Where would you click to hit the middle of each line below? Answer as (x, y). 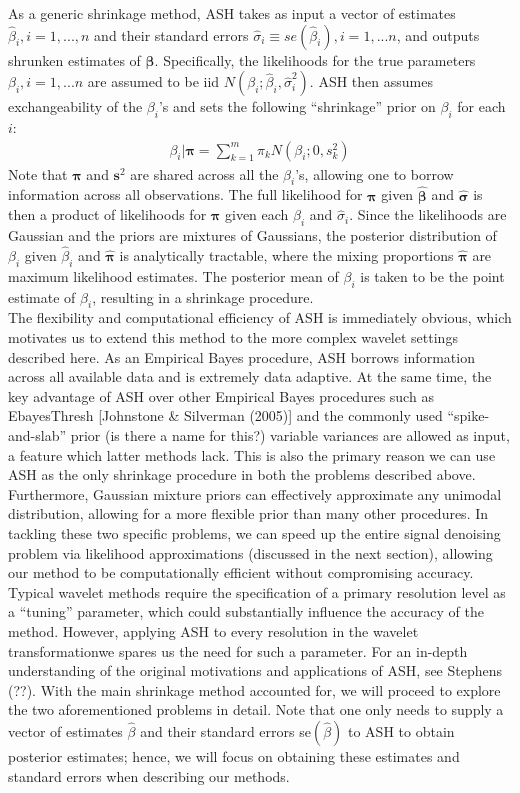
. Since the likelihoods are (428, 214)
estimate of (42, 296)
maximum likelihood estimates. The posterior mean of (173, 275)
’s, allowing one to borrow (374, 173)
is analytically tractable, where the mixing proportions (286, 255)
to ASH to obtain (401, 730)
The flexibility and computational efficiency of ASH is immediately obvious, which (260, 317)
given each (256, 214)
